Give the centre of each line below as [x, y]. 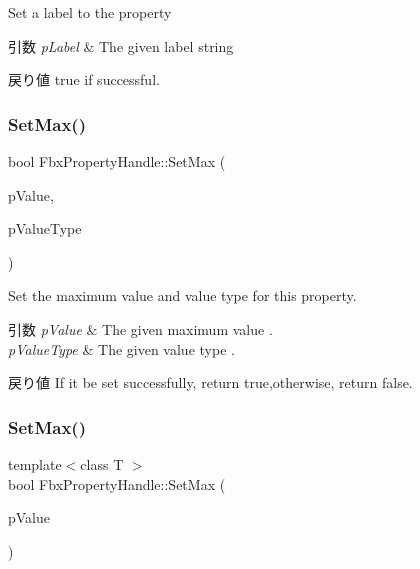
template [35, 463]
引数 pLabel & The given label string [121, 45]
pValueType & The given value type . [121, 348]
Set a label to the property [90, 12]
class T [102, 463]
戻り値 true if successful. [84, 79]
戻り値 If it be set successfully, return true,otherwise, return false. [210, 382]
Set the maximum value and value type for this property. [182, 295]
